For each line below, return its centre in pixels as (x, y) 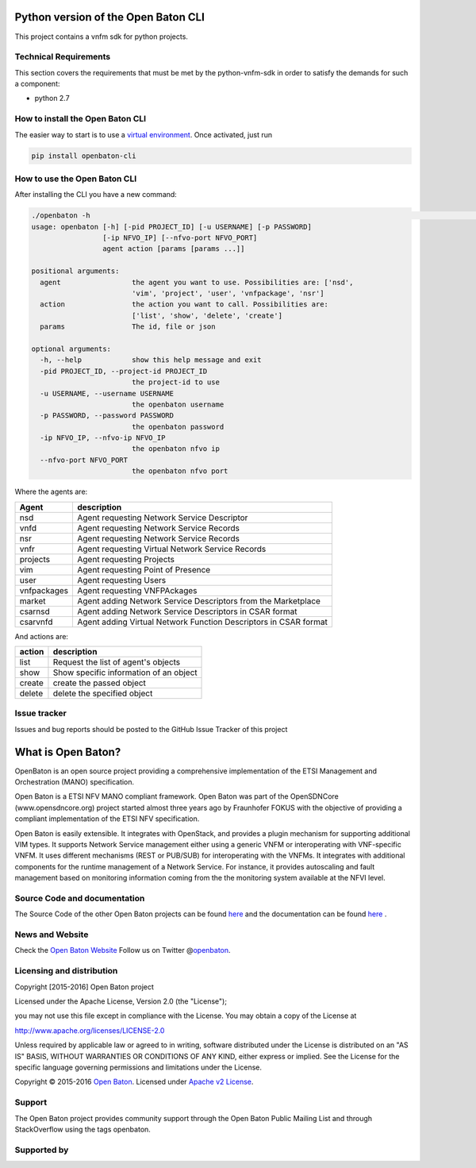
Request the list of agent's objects (117, 662)
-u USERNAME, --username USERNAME (107, 393)
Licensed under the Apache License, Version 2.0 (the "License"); (121, 1001)
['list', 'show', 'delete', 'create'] (207, 315)
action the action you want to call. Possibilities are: (184, 305)
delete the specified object (103, 693)
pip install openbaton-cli (84, 156)
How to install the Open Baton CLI (81, 119)
